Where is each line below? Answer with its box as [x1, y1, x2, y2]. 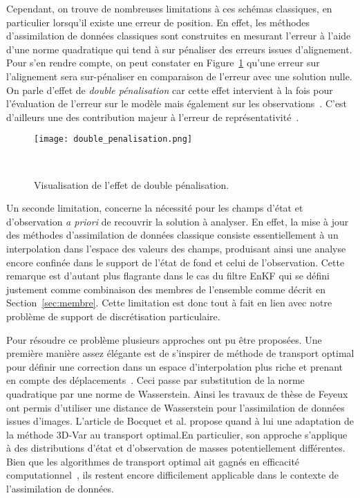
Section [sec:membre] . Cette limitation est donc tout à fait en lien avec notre [6, 295, 332, 310]
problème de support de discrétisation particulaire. [6, 308, 220, 323]
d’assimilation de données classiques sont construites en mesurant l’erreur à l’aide [6, 28, 351, 43]
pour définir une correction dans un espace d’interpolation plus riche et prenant [6, 359, 343, 373]
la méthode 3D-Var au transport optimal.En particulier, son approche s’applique [6, 427, 348, 441]
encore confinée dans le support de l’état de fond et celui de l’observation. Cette [6, 255, 345, 269]
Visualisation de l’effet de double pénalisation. [34, 177, 229, 192]
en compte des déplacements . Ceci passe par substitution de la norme [6, 373, 305, 387]
